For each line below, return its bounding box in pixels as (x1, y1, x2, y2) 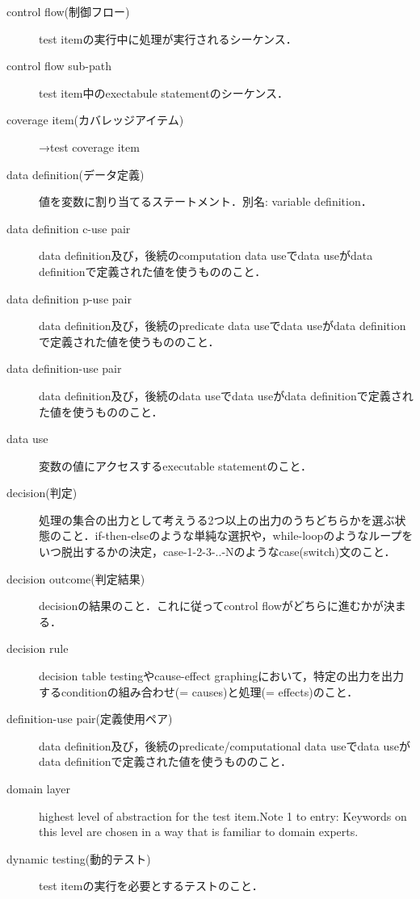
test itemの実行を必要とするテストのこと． (39, 877, 263, 894)
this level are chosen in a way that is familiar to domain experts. (39, 823, 359, 840)
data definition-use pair (6, 360, 122, 377)
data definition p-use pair (6, 290, 132, 307)
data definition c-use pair (6, 220, 131, 236)
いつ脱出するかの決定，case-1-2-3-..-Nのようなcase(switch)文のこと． (39, 543, 396, 560)
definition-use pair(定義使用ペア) (6, 710, 173, 727)
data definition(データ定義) (6, 165, 145, 182)
